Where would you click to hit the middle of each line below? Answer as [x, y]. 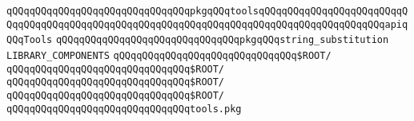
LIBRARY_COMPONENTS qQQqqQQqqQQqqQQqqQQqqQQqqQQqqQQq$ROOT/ [169, 55]
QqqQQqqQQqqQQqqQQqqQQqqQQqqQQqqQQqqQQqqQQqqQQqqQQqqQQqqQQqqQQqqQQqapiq [207, 24]
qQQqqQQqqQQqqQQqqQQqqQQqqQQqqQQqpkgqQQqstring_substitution [222, 40]
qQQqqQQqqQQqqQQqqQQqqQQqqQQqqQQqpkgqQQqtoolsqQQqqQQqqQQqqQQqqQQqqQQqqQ [207, 11]
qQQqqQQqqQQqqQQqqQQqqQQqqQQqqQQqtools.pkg [124, 109]
